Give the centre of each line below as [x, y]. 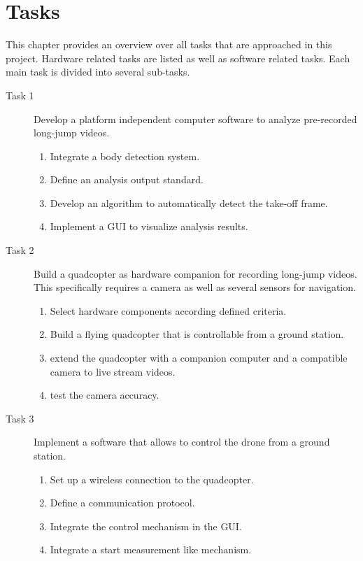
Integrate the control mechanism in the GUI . [146, 526]
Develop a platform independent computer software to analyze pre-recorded [195, 119]
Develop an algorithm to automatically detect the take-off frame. [189, 203]
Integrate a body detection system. [125, 156]
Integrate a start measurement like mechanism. [151, 549]
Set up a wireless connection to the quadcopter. [152, 479]
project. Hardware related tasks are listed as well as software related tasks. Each [178, 58]
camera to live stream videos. [113, 371]
